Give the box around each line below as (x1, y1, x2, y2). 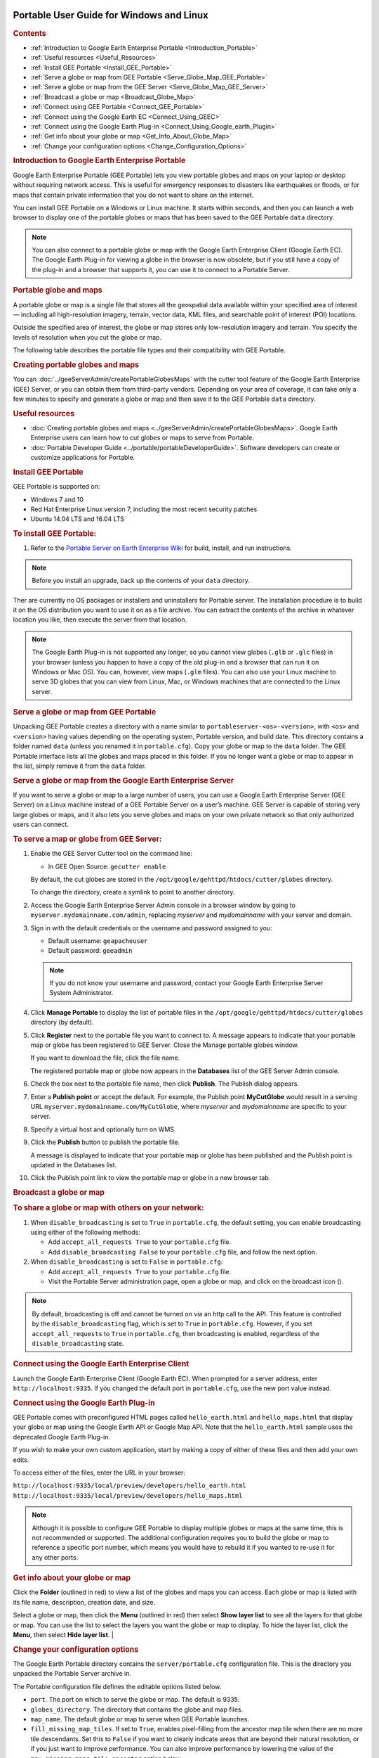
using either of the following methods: (30, 1228, 140, 1237)
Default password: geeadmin (48, 947, 133, 955)
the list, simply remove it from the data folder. (13, 762, 147, 770)
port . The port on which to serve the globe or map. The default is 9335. (30, 1695, 240, 1704)
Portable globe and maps (13, 285, 103, 295)
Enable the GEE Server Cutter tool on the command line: (30, 849, 193, 858)
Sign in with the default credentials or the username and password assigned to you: (30, 923, 273, 932)
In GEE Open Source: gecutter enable (48, 862, 166, 871)
